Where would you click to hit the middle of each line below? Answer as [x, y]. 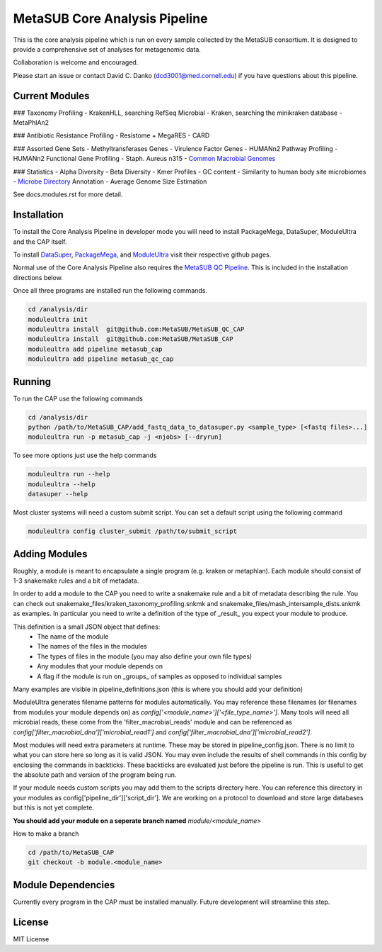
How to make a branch [46, 834]
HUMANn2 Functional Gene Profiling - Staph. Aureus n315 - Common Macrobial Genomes [144, 159]
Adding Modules [50, 554]
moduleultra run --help [69, 474]
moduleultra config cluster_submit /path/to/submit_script [132, 531]
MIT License [31, 939]
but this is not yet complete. [54, 807]
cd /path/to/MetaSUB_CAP [71, 852]
